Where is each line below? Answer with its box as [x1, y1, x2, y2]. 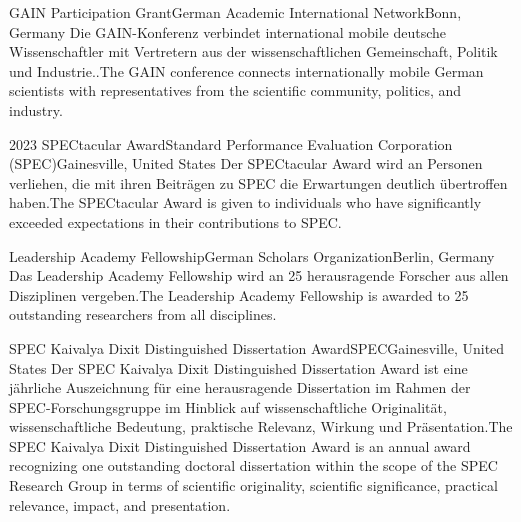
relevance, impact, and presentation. [9, 494, 231, 515]
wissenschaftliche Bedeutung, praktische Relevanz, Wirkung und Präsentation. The [9, 416, 513, 437]
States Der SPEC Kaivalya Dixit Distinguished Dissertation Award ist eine [9, 357, 468, 378]
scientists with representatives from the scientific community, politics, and [9, 80, 462, 101]
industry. [9, 99, 63, 120]
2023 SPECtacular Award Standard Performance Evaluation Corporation [9, 133, 453, 154]
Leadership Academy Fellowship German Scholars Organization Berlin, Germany [9, 245, 495, 266]
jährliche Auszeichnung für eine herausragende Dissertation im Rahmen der [9, 377, 471, 398]
